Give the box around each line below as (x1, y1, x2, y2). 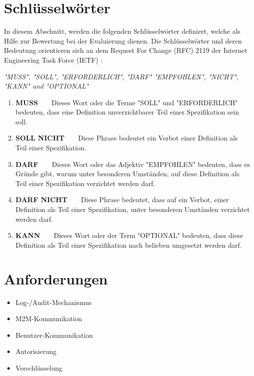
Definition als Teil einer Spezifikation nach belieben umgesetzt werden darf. (15, 239, 242, 250)
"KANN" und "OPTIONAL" (4, 81, 89, 91)
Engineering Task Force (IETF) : (4, 54, 103, 65)
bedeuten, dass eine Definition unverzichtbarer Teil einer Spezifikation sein (15, 107, 239, 117)
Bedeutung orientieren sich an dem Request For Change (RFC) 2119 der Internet (4, 45, 248, 55)
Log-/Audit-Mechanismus (15, 297, 92, 307)
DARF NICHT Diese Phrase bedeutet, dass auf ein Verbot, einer (15, 194, 229, 205)
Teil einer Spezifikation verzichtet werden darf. (15, 178, 156, 188)
